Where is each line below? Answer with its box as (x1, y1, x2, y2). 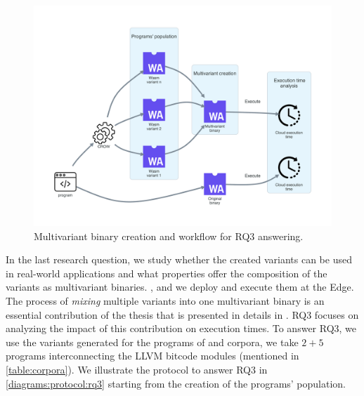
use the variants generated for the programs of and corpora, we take (6, 334, 299, 349)
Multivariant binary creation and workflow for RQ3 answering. (34, 228, 304, 243)
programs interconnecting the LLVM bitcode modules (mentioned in (6, 348, 299, 363)
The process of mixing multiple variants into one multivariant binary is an (6, 293, 325, 308)
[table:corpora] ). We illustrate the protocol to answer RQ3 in (6, 362, 268, 376)
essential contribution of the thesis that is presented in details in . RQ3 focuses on (6, 307, 359, 322)
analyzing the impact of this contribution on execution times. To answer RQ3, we (6, 321, 357, 336)
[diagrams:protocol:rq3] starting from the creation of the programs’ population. (6, 376, 346, 390)
